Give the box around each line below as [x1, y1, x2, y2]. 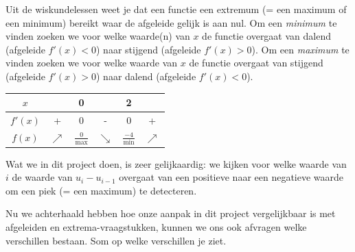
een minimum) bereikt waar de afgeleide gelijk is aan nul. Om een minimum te [5, 15, 337, 29]
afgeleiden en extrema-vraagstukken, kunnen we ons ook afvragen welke [5, 219, 307, 234]
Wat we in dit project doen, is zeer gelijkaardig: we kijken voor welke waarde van [5, 156, 347, 171]
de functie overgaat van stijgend [189, 55, 323, 70]
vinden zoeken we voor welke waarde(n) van [5, 29, 190, 43]
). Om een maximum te [251, 42, 350, 56]
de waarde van [12, 170, 73, 184]
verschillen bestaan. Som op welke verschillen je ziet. [5, 233, 227, 247]
